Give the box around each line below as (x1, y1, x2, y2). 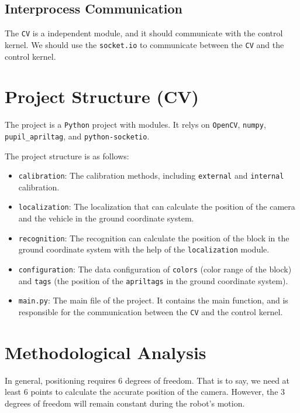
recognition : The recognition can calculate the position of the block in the (18, 231, 289, 244)
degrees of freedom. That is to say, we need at (125, 374, 290, 386)
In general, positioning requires (5, 374, 116, 386)
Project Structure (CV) (5, 84, 199, 108)
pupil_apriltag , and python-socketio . (5, 129, 150, 142)
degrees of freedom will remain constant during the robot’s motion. (5, 397, 245, 409)
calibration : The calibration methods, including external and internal (18, 169, 284, 182)
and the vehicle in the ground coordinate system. (18, 212, 194, 224)
